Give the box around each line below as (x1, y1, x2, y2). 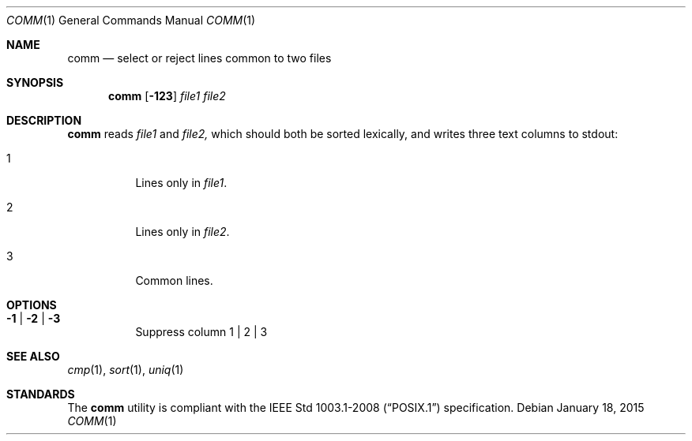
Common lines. (135, 274, 213, 287)
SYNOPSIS (6, 76, 64, 89)
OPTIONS (6, 298, 57, 312)
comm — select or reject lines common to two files (67, 51, 332, 65)
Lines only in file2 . (135, 225, 230, 238)
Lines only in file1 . (135, 176, 228, 189)
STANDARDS (6, 387, 75, 401)
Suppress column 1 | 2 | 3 (135, 325, 268, 338)
